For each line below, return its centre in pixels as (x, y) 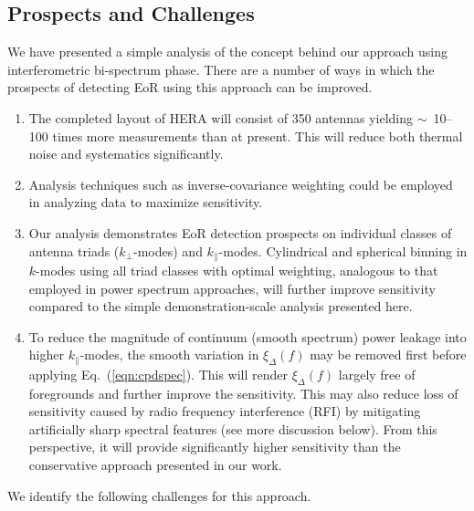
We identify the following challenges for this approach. (159, 495)
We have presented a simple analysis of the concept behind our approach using (227, 52)
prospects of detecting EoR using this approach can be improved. (190, 87)
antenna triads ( (74, 250)
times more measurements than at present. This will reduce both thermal (258, 136)
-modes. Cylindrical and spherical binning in (343, 250)
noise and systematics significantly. (126, 154)
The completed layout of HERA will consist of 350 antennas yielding (221, 117)
